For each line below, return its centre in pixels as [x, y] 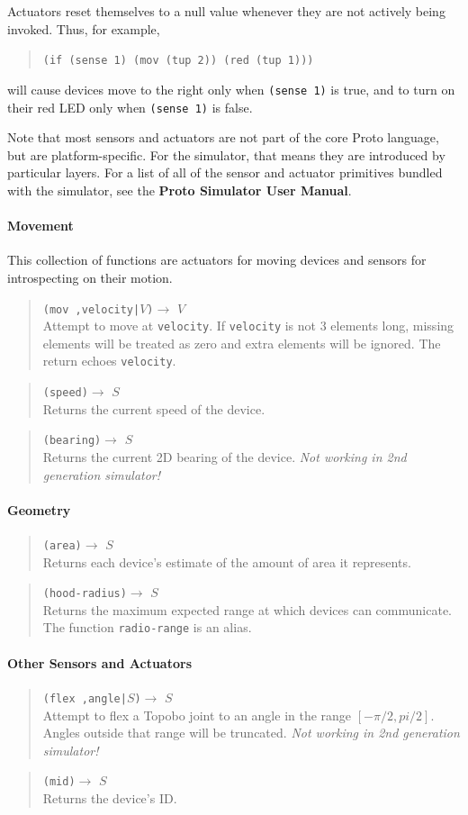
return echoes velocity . [109, 361]
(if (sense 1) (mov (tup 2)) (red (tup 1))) [178, 61]
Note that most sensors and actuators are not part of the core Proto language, [223, 137]
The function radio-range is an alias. [147, 627]
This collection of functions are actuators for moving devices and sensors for [217, 260]
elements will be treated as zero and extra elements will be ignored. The [242, 343]
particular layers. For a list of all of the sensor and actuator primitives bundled [225, 172]
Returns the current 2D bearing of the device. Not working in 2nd [225, 456]
